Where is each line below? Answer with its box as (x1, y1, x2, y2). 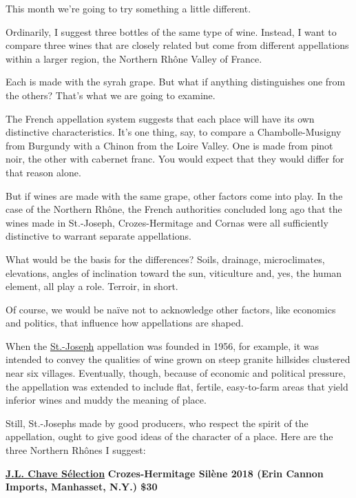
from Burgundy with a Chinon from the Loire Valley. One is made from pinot (6, 138, 333, 152)
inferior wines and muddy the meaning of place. (6, 393, 207, 407)
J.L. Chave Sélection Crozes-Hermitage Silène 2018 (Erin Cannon (6, 466, 324, 480)
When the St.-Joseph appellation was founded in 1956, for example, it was (6, 338, 320, 353)
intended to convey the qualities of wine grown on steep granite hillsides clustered (6, 352, 350, 366)
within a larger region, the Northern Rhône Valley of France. (6, 51, 262, 65)
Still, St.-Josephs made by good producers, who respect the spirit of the (6, 415, 308, 430)
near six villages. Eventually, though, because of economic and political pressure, (6, 366, 346, 380)
